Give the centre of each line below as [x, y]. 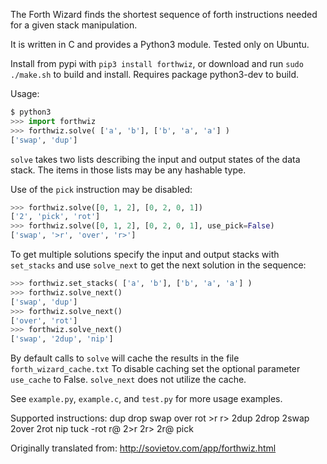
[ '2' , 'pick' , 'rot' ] [55, 217]
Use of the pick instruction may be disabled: [101, 189]
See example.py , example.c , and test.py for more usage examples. [146, 399]
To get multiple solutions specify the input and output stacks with [145, 254]
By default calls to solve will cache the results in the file [125, 358]
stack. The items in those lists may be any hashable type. [128, 170]
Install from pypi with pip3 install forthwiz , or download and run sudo [157, 63]
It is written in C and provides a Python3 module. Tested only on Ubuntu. [160, 44]
